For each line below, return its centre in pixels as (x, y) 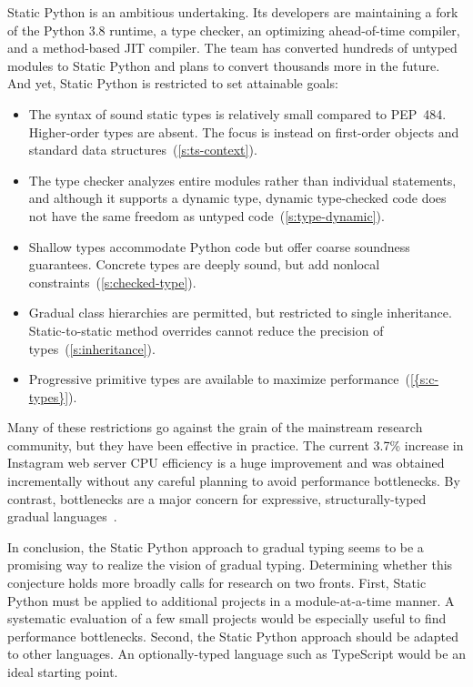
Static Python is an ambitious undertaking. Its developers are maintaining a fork (233, 12)
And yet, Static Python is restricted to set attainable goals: (173, 83)
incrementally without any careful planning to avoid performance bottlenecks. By (234, 481)
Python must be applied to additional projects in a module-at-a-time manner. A (231, 600)
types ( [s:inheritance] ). (92, 348)
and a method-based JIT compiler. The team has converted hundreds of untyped (232, 48)
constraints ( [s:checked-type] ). (112, 282)
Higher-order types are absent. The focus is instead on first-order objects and (244, 131)
